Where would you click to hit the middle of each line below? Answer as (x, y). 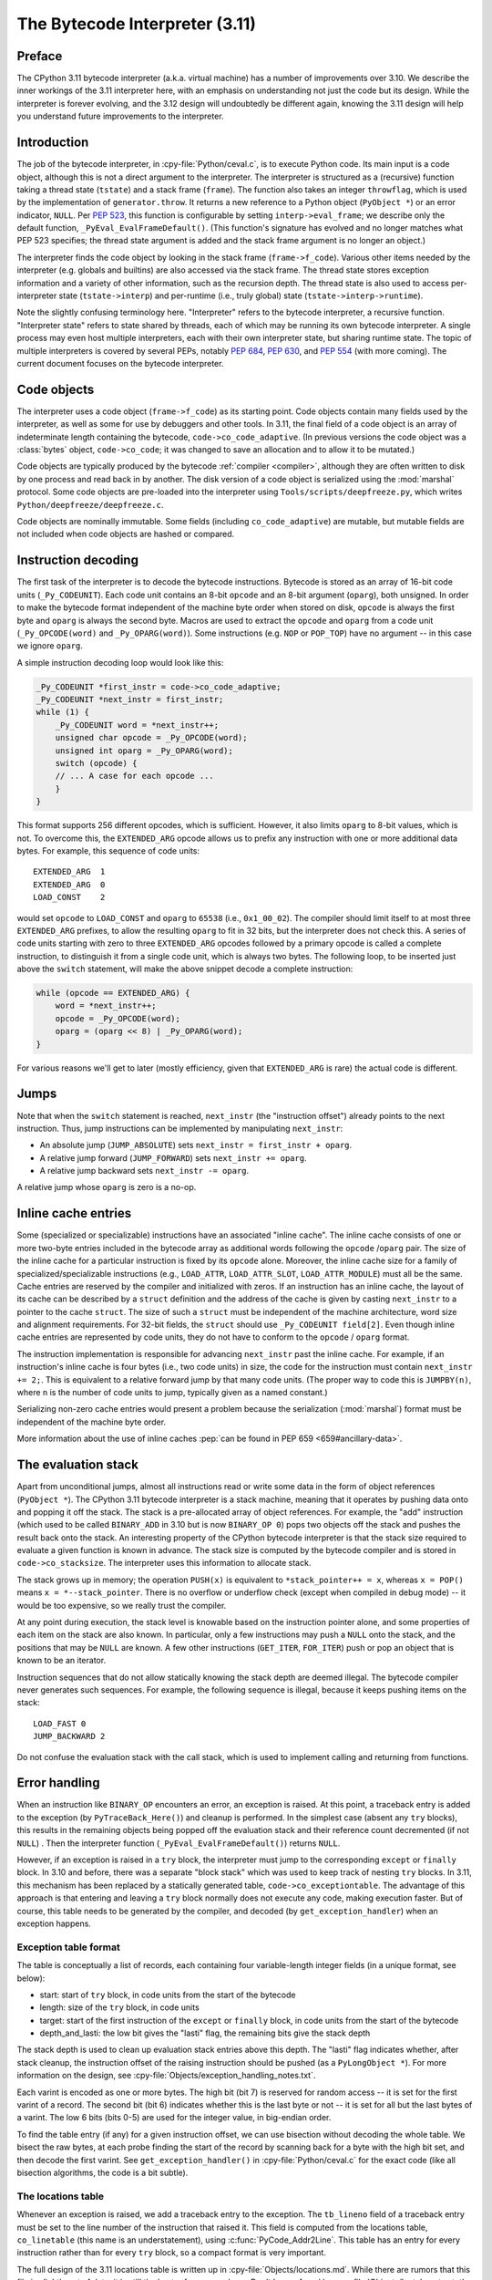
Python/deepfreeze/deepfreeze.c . (90, 504)
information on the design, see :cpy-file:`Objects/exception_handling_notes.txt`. (166, 2076)
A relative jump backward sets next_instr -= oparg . (144, 1171)
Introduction (53, 143)
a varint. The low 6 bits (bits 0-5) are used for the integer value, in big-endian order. (174, 2118)
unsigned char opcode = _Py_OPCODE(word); (151, 738)
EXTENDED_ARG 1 (69, 872)
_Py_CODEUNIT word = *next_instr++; (137, 725)
